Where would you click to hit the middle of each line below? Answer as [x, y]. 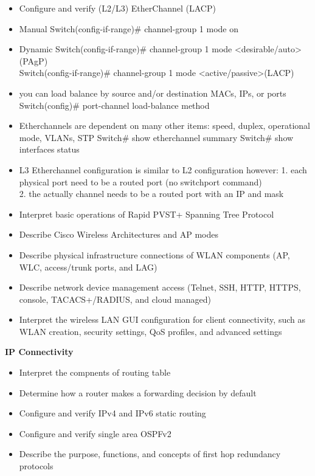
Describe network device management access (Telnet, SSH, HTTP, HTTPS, [160, 287]
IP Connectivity [39, 352]
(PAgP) [33, 60]
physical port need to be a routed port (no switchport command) [140, 181]
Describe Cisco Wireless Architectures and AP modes [119, 234]
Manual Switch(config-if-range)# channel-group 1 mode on [129, 28]
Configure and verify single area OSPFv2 [95, 433]
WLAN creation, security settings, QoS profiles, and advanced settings [151, 331]
